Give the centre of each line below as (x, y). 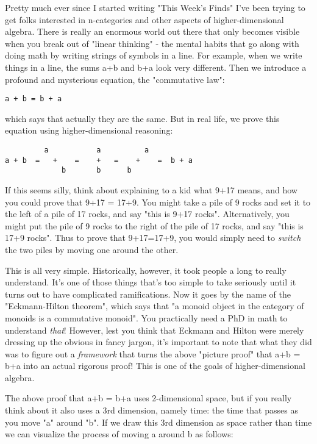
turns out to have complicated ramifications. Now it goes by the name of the (148, 294)
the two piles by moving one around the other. (92, 249)
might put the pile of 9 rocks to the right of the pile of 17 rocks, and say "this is (154, 225)
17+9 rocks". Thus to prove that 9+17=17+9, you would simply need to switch (153, 238)
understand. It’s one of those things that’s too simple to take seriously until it (151, 282)
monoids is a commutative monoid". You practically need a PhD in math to (146, 317)
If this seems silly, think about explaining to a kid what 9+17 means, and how (151, 189)
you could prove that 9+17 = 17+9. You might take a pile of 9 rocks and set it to (158, 202)
